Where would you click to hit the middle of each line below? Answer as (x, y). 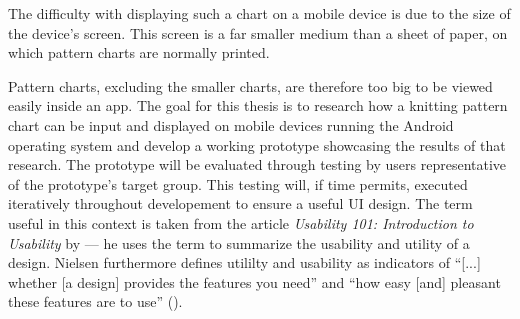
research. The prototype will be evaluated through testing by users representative (257, 164)
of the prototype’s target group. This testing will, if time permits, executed (238, 183)
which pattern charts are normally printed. (139, 52)
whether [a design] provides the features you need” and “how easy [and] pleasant (254, 281)
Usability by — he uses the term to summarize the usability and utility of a (239, 242)
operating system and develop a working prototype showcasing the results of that (257, 144)
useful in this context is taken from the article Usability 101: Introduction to (241, 222)
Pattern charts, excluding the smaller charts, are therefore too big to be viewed (250, 85)
